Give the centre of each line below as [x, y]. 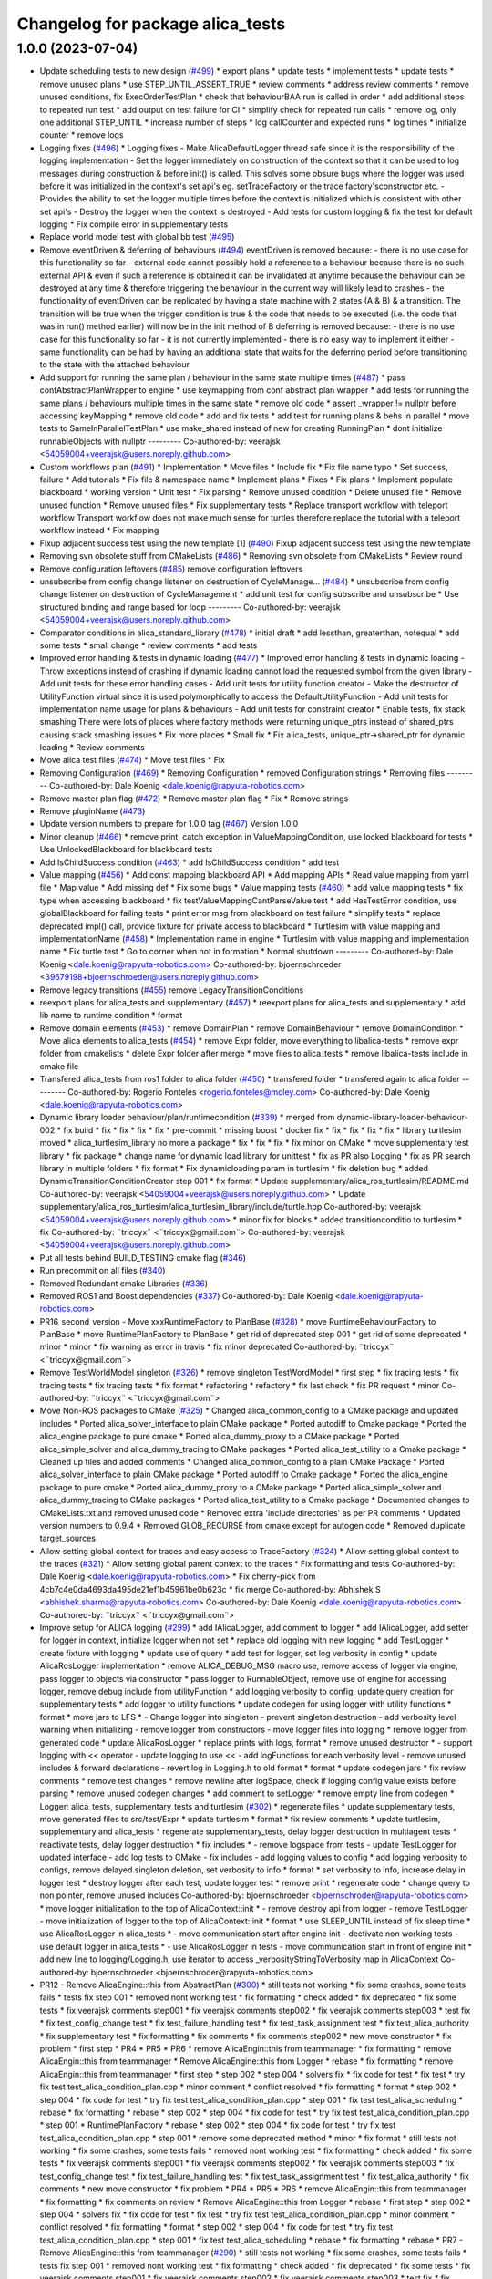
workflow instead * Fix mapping [99, 531]
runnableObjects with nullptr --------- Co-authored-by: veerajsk [160, 441]
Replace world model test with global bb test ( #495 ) [137, 237]
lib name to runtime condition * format [111, 1016]
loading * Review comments [92, 748]
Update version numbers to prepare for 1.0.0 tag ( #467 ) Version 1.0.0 [169, 824]
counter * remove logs [82, 135]
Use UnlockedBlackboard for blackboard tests [126, 850]
